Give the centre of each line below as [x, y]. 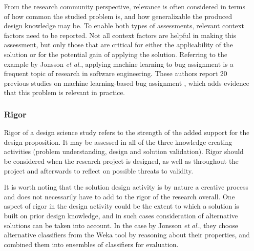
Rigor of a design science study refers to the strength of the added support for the [127, 132]
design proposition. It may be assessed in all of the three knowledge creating [118, 142]
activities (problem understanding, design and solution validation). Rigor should [124, 151]
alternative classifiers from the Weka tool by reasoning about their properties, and [127, 235]
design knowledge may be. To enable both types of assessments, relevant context [124, 26]
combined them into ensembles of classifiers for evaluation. [91, 244]
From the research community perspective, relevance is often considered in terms [125, 6]
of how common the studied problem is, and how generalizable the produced [118, 16]
